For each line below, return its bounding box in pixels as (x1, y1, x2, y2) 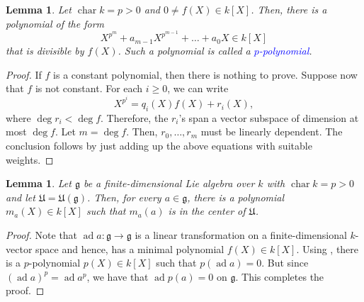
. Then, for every (87, 189, 161, 204)
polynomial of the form (6, 16, 105, 30)
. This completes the (235, 269, 324, 284)
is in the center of (168, 203, 246, 218)
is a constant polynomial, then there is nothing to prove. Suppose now (53, 67, 358, 82)
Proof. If (6, 67, 42, 82)
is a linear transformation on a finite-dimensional (135, 228, 347, 242)
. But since (261, 255, 309, 270)
